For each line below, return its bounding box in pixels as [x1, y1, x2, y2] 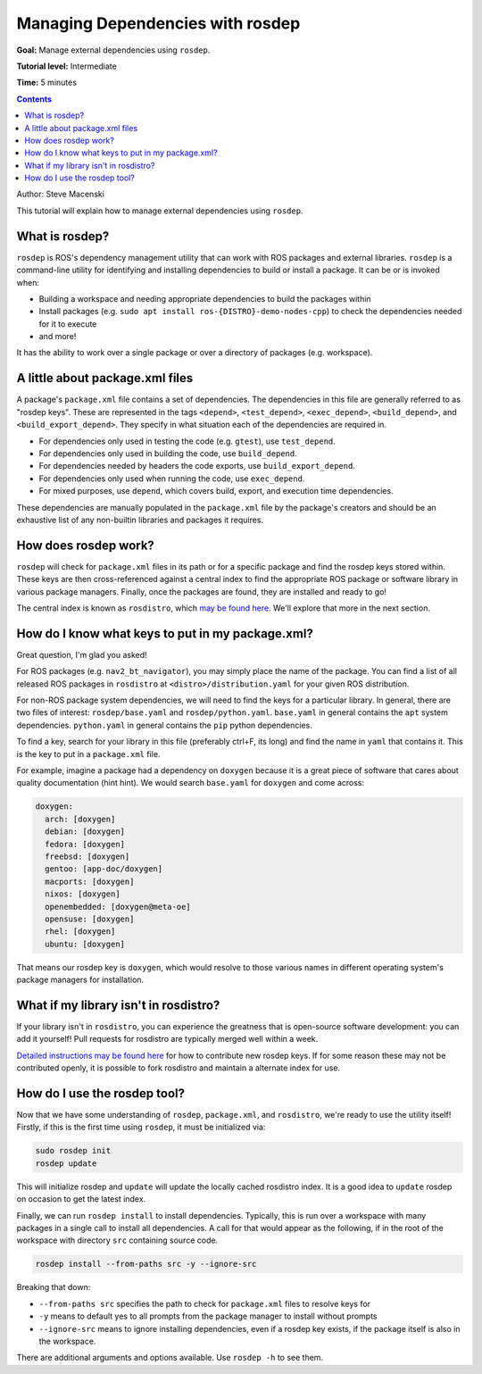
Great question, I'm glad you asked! [16, 649, 147, 660]
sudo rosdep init [35, 1145, 112, 1156]
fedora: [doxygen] [45, 839, 125, 849]
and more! [38, 331, 77, 342]
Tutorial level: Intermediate [16, 61, 118, 71]
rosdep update [35, 1158, 97, 1169]
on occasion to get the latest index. [16, 1194, 146, 1204]
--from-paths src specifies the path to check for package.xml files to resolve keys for [38, 1298, 370, 1309]
